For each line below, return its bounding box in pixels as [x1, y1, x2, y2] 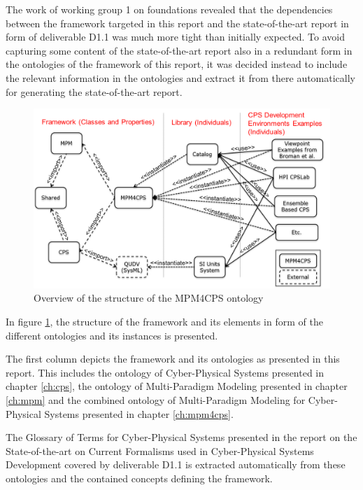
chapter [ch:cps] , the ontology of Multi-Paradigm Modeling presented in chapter [6, 379, 348, 393]
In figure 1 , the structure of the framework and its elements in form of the [6, 314, 323, 329]
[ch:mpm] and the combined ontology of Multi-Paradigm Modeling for [6, 393, 306, 407]
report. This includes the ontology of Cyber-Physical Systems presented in [6, 365, 325, 379]
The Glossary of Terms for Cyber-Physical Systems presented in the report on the [6, 430, 357, 444]
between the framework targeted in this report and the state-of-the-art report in [6, 15, 349, 30]
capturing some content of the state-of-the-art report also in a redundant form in [6, 43, 353, 57]
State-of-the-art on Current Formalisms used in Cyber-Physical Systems [6, 443, 314, 458]
